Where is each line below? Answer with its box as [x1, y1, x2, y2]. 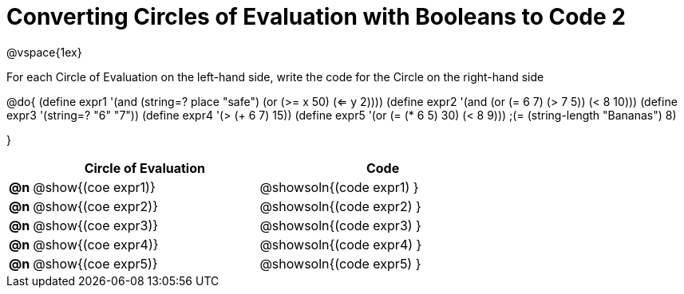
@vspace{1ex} [6, 45, 82, 59]
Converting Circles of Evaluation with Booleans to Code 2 [6, 3, 626, 30]
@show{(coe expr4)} [33, 236, 159, 253]
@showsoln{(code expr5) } [259, 255, 421, 272]
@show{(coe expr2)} [33, 198, 158, 214]
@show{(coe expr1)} [33, 178, 156, 195]
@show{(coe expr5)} [33, 255, 158, 272]
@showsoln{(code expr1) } [259, 178, 419, 195]
